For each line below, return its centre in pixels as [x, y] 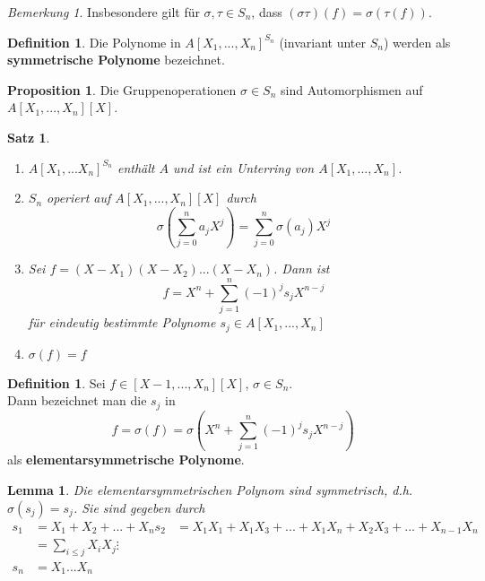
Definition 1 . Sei [56, 382]
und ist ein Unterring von [244, 167]
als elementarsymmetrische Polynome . [126, 460]
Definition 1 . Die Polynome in [94, 42]
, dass [267, 12]
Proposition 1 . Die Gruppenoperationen [122, 89]
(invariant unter [322, 42]
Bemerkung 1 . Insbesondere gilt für [104, 12]
